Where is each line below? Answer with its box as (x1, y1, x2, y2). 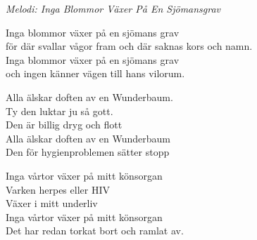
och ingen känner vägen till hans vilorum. (6, 66, 185, 81)
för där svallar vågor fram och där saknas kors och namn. (6, 39, 253, 53)
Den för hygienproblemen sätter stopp (6, 145, 170, 159)
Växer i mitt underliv (6, 196, 98, 211)
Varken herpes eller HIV (6, 182, 110, 196)
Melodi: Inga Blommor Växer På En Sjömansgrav (6, 1, 221, 15)
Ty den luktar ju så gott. (6, 103, 113, 118)
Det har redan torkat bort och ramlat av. (6, 223, 184, 238)
